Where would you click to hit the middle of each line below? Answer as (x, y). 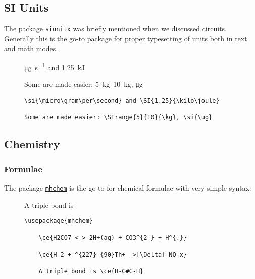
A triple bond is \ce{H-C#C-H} (91, 272)
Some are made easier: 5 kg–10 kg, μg (84, 84)
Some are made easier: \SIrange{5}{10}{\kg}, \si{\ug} (118, 118)
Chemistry (32, 144)
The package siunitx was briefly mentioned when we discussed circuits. (115, 29)
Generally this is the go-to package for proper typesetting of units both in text (126, 38)
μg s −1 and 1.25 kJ (55, 66)
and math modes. (31, 48)
